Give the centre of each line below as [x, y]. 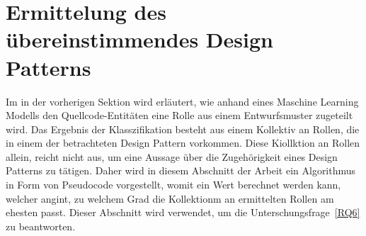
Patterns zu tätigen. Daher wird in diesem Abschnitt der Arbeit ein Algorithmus [181, 170]
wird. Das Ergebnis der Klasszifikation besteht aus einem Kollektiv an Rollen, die [183, 129]
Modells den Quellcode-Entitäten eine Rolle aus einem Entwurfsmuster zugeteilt [179, 115]
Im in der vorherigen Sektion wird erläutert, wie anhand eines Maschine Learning [182, 101]
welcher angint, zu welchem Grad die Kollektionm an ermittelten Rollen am [170, 198]
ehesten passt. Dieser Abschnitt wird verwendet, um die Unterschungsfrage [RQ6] [183, 212]
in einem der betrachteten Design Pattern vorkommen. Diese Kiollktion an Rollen [183, 143]
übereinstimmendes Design [139, 39]
